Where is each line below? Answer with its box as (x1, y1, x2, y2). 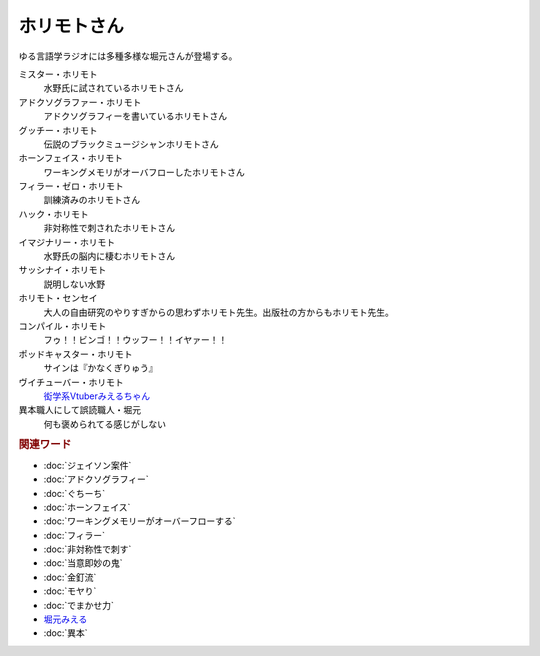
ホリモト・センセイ (18, 292, 98, 304)
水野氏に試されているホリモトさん (43, 82, 184, 94)
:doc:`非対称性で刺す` (43, 543, 132, 555)
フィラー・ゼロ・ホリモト (18, 180, 124, 192)
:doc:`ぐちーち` (43, 487, 106, 499)
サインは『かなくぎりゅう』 (43, 362, 158, 374)
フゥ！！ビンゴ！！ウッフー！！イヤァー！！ (43, 334, 228, 346)
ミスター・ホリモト (18, 68, 98, 80)
